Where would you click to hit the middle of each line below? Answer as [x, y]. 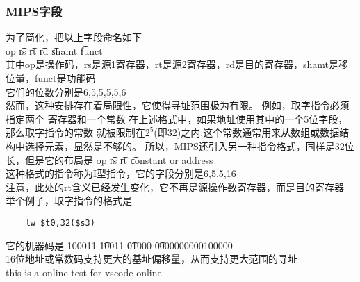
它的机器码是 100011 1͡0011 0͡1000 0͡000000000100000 [119, 245]
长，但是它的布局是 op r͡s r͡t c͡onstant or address [109, 159]
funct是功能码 [65, 78]
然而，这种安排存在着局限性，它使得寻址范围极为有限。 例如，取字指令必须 [178, 105]
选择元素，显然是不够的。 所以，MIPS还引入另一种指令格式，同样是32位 [189, 146]
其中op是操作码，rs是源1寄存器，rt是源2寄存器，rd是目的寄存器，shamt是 [172, 64]
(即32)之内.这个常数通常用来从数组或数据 [247, 132]
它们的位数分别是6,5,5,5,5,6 [66, 91]
